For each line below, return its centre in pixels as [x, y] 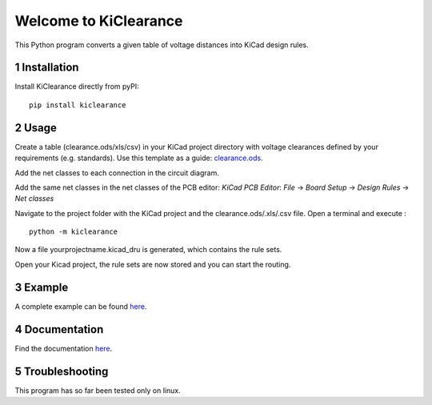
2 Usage [36, 128]
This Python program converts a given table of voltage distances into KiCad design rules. [162, 45]
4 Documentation [59, 329]
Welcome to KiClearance [99, 21]
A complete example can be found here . [81, 306]
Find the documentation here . [64, 348]
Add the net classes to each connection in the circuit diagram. [117, 173]
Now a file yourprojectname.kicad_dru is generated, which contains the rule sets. [148, 250]
